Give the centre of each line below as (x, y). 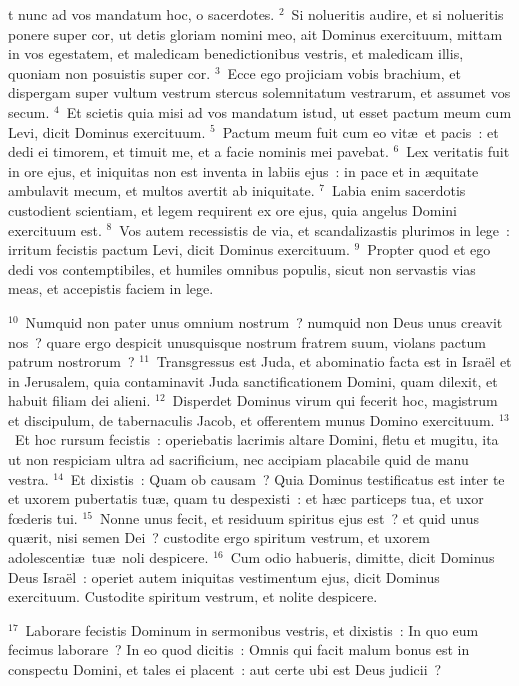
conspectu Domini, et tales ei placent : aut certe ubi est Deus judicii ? (225, 669)
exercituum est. (55, 229)
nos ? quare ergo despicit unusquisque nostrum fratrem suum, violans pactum (247, 341)
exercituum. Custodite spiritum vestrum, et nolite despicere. (193, 596)
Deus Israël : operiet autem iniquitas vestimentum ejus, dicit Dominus (224, 576)
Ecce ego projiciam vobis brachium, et (344, 72)
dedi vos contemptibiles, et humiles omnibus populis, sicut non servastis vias (242, 268)
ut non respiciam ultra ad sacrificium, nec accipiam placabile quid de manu (238, 459)
